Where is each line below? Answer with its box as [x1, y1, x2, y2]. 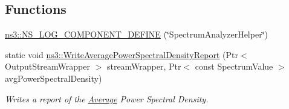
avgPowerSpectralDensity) [5, 71, 102, 84]
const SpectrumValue [195, 60, 273, 73]
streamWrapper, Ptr [106, 60, 181, 73]
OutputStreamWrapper [5, 60, 90, 73]
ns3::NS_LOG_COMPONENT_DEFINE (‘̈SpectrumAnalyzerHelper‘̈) [5, 28, 268, 41]
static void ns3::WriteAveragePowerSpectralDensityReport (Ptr [5, 48, 238, 61]
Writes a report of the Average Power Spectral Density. [5, 92, 209, 105]
